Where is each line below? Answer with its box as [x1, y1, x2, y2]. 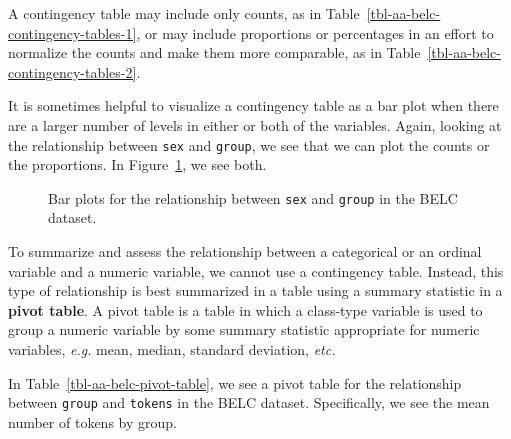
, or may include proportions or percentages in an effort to [136, 22, 494, 43]
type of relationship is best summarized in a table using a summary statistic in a [8, 280, 503, 301]
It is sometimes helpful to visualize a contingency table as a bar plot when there [8, 95, 499, 116]
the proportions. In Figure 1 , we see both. [8, 154, 267, 175]
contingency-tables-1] [8, 22, 137, 43]
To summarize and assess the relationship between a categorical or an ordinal [8, 241, 482, 262]
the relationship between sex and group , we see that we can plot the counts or [8, 134, 490, 155]
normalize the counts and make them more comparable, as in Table [8, 42, 421, 63]
